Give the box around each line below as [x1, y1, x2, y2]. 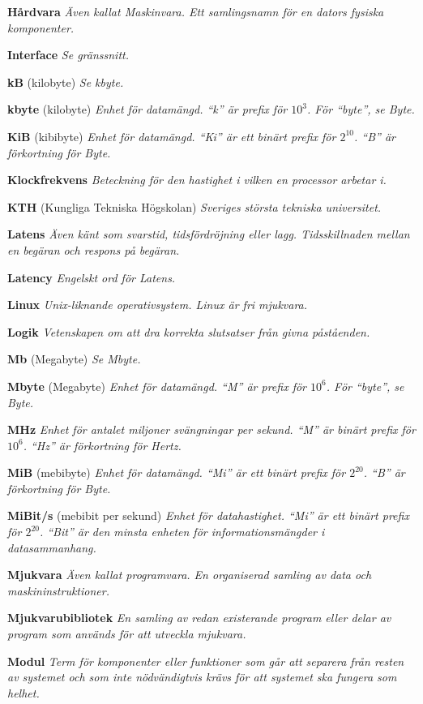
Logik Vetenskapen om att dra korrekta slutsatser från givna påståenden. [7, 323, 370, 340]
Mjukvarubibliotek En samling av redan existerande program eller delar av [7, 609, 391, 626]
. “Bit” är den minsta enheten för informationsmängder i [39, 523, 325, 540]
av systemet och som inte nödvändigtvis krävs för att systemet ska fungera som [7, 668, 397, 685]
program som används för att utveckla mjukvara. [7, 625, 246, 642]
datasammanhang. [7, 539, 96, 556]
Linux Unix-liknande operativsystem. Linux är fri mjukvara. [7, 296, 308, 313]
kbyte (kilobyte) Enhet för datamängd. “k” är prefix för [7, 101, 288, 118]
